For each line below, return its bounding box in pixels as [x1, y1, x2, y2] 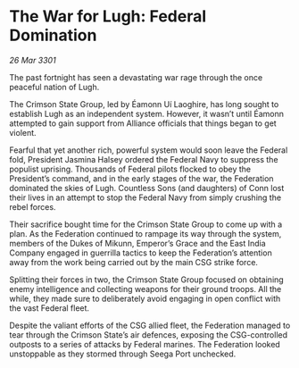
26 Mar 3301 [9, 54, 56, 65]
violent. [9, 127, 37, 138]
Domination [9, 25, 97, 46]
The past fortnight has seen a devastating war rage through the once [9, 71, 263, 82]
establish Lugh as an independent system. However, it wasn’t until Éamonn [9, 108, 284, 119]
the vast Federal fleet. [9, 302, 90, 314]
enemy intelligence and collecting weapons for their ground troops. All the [9, 283, 282, 294]
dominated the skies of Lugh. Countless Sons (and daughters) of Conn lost [9, 182, 285, 193]
